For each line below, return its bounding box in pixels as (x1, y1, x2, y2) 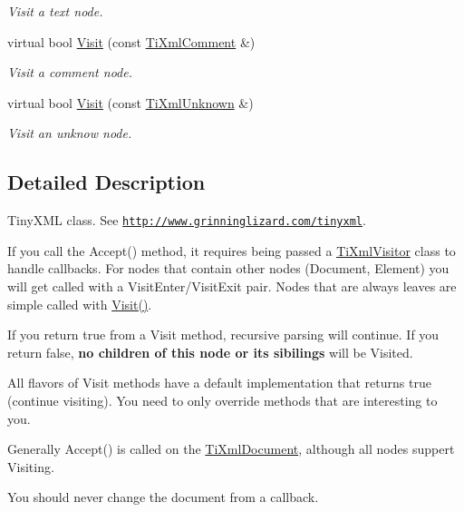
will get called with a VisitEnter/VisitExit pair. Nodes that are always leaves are (7, 277, 457, 296)
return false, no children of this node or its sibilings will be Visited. (7, 342, 413, 361)
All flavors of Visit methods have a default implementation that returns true (7, 373, 431, 392)
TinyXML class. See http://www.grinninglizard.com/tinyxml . (7, 211, 366, 230)
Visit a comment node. (7, 63, 132, 82)
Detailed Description (7, 168, 206, 196)
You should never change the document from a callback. (7, 487, 319, 507)
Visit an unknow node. (7, 123, 132, 143)
